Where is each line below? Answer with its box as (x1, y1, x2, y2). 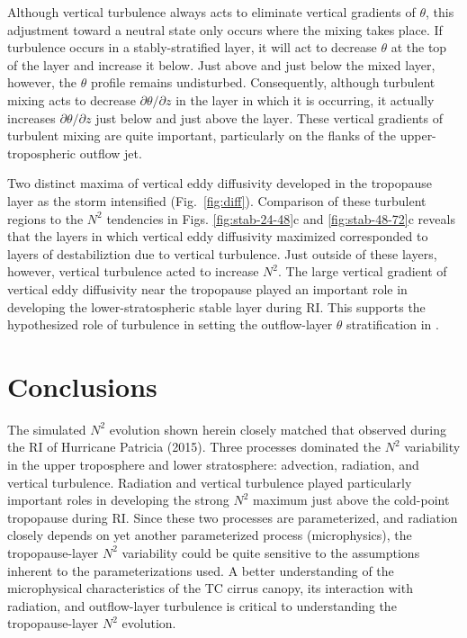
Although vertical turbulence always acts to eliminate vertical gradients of (7, 3, 416, 21)
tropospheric (7, 143, 76, 162)
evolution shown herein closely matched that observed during (109, 419, 446, 438)
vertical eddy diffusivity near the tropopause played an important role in (7, 279, 408, 298)
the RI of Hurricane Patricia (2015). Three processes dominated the (7, 437, 381, 456)
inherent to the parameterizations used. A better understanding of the (7, 561, 394, 580)
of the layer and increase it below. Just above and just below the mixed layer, (7, 55, 436, 74)
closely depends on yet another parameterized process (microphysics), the (7, 526, 412, 544)
